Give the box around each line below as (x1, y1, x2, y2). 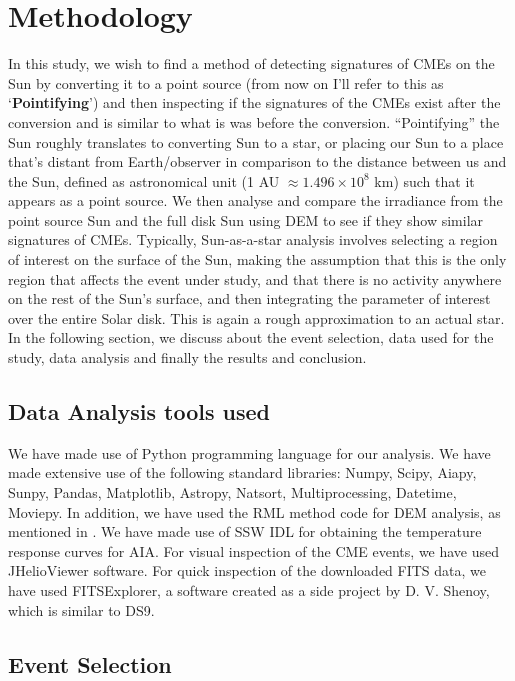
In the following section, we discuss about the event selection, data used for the (8, 327, 494, 348)
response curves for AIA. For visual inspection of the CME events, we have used (8, 540, 500, 561)
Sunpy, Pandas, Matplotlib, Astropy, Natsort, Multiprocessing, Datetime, (8, 482, 457, 503)
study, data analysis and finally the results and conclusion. (8, 347, 367, 368)
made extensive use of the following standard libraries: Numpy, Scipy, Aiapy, (8, 462, 477, 483)
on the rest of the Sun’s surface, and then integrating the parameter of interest (8, 288, 491, 309)
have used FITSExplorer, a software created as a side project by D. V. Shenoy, (8, 579, 490, 600)
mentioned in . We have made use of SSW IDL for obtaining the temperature (8, 521, 482, 542)
